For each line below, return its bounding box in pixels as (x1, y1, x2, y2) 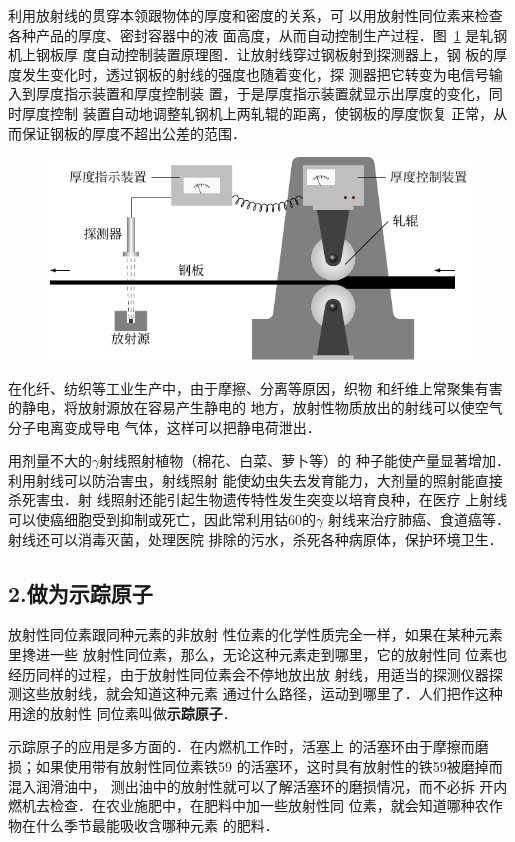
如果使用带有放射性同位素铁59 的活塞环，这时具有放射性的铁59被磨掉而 (35, 756, 503, 777)
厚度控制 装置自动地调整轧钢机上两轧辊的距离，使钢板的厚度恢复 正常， (21, 102, 494, 123)
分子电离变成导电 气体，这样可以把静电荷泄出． (8, 416, 321, 437)
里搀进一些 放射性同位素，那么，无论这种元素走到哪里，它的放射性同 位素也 (8, 644, 508, 665)
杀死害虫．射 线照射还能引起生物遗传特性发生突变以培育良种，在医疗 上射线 (8, 489, 508, 510)
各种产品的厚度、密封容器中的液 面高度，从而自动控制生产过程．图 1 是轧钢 (8, 24, 508, 45)
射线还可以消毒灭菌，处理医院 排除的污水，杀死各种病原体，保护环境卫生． (8, 528, 503, 549)
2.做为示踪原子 (8, 577, 153, 608)
